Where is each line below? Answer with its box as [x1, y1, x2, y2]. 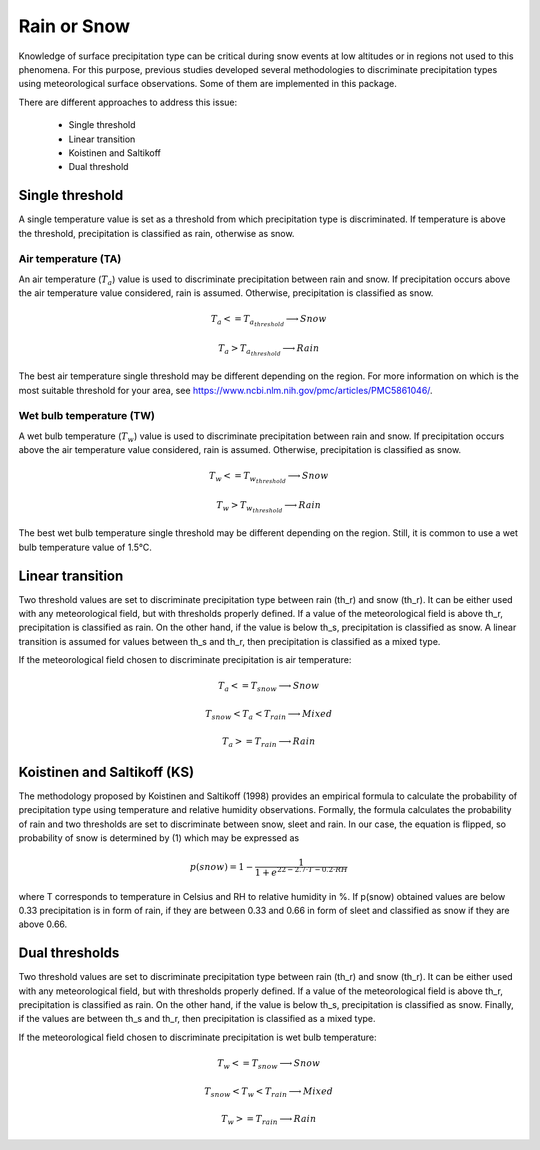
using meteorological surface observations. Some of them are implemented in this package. [18, 78, 397, 90]
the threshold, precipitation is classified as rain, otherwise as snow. [18, 227, 295, 239]
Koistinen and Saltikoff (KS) [18, 763, 195, 780]
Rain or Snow [18, 15, 130, 37]
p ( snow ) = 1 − [189, 861, 254, 872]
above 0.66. [18, 918, 68, 930]
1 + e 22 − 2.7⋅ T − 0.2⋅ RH [255, 865, 349, 878]
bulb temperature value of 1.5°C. [18, 541, 152, 553]
